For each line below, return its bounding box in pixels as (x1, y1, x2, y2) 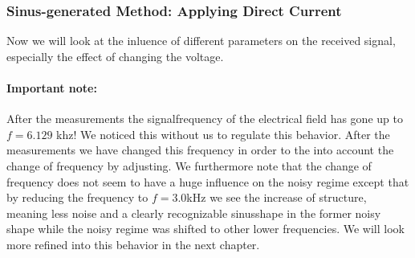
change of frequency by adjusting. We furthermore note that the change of (6, 157, 372, 174)
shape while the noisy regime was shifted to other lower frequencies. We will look (6, 220, 405, 237)
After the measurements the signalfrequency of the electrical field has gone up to (6, 110, 403, 127)
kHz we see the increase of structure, (186, 189, 367, 206)
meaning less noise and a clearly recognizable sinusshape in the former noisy (6, 204, 381, 221)
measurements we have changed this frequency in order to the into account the (6, 141, 394, 158)
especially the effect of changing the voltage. (6, 47, 224, 64)
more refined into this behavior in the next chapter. (6, 235, 260, 252)
